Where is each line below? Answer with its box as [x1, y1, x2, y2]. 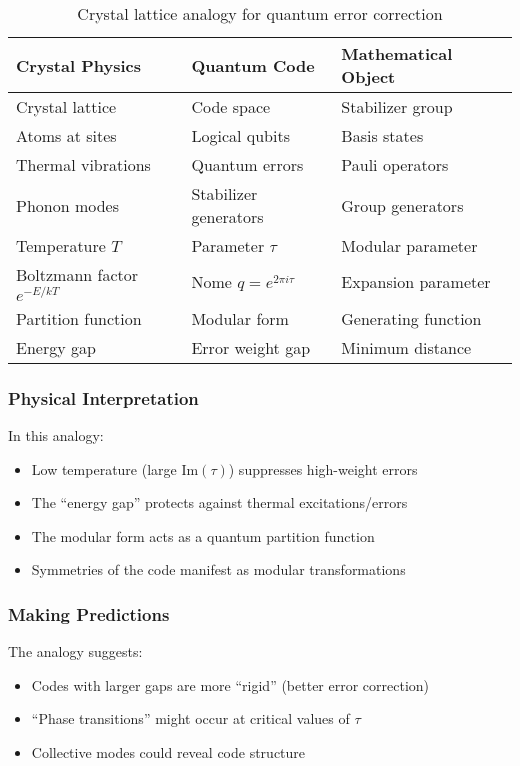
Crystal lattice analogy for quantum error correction [77, 2, 443, 25]
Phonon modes [16, 193, 119, 217]
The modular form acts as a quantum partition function [31, 525, 375, 546]
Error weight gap [191, 335, 311, 359]
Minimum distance [341, 335, 472, 359]
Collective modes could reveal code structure [31, 741, 306, 762]
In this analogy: [8, 425, 104, 446]
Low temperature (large [31, 458, 177, 479]
